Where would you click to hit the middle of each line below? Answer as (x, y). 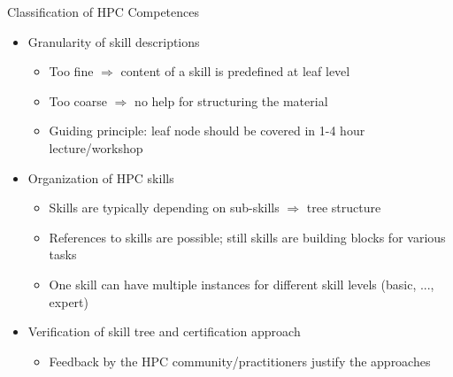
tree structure (344, 208)
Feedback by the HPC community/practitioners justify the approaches (240, 361)
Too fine (71, 71)
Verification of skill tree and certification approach (164, 331)
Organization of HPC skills (101, 177)
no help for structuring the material (231, 100)
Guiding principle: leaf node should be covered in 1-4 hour (207, 131)
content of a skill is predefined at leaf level (235, 71)
